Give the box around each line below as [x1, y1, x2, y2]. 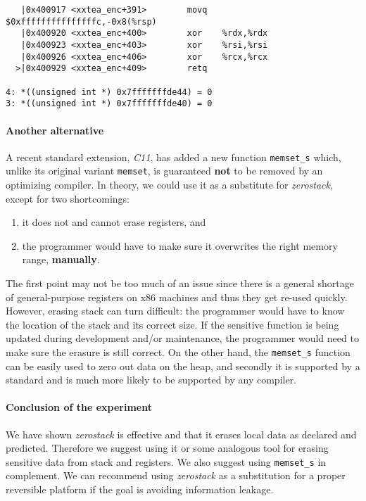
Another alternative [6, 122, 104, 137]
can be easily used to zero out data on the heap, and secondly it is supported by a [6, 358, 360, 373]
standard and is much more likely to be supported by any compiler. [6, 372, 297, 387]
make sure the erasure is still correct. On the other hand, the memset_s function [6, 344, 351, 359]
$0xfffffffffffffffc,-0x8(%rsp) [6, 16, 157, 27]
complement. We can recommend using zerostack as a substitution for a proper [6, 468, 346, 483]
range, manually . [22, 252, 100, 267]
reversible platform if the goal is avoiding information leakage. [6, 482, 274, 497]
